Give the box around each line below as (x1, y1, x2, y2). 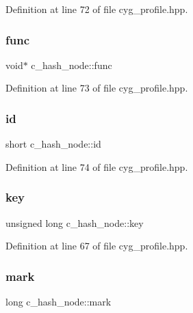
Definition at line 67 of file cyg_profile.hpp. (5, 239, 188, 253)
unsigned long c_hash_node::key (5, 215, 144, 230)
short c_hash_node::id (5, 137, 101, 151)
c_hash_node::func (31, 57, 112, 72)
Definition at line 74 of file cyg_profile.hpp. (5, 159, 188, 174)
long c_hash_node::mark (5, 295, 112, 309)
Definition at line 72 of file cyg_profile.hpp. (5, 2, 188, 16)
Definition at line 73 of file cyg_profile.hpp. (5, 81, 188, 95)
